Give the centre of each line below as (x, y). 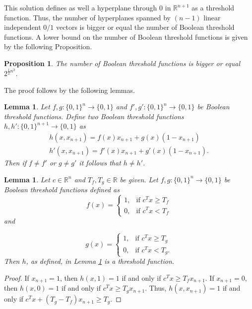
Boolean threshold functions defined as (62, 189)
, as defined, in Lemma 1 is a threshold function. (100, 261)
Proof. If (17, 278)
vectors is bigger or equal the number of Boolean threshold (145, 27)
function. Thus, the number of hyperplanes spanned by (87, 17)
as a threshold (213, 7)
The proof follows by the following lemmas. (69, 90)
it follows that (100, 162)
